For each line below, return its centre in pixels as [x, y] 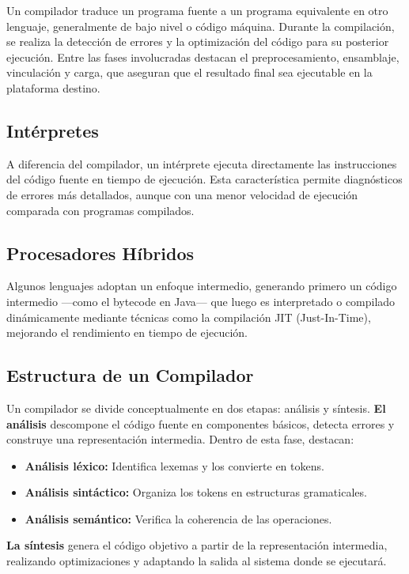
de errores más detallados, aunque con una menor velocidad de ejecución [182, 194]
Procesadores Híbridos [100, 253]
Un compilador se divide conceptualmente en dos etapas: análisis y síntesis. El [196, 408]
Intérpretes [53, 130]
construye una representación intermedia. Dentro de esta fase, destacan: [180, 439]
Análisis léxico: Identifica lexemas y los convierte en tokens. [174, 465]
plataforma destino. [53, 87]
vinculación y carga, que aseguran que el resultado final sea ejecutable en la [189, 72]
